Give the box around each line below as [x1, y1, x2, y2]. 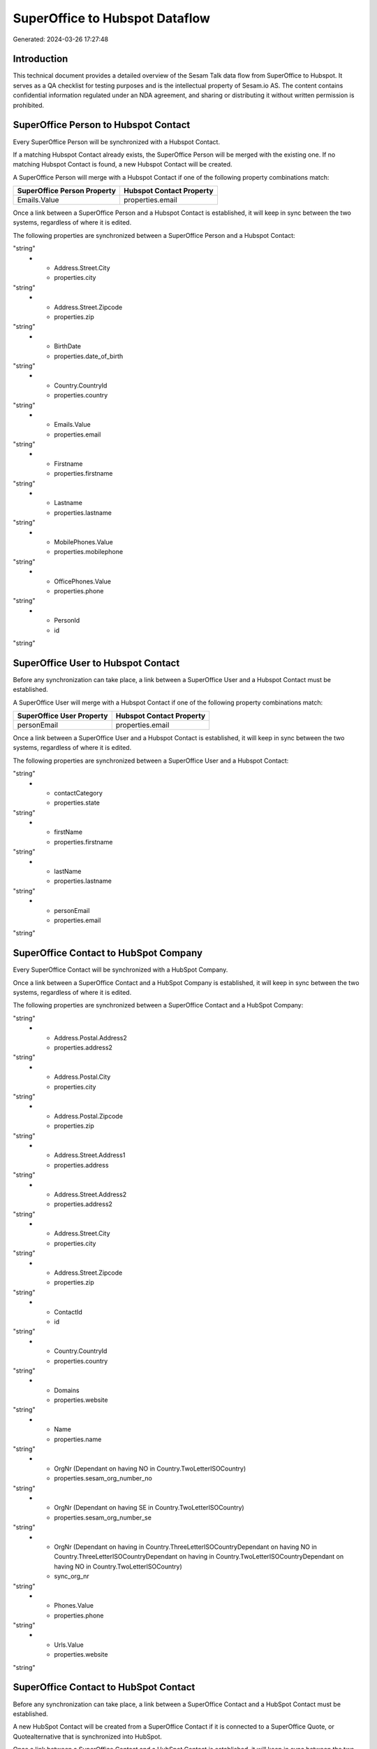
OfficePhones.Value [54, 577, 112, 586]
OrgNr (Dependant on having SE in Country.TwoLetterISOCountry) [54, 1503, 244, 1512]
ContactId [54, 1308, 83, 1316]
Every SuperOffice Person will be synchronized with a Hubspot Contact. [13, 137, 220, 146]
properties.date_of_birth [54, 352, 124, 360]
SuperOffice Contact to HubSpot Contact [13, 1681, 195, 1693]
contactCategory [54, 788, 103, 797]
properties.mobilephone [54, 548, 124, 556]
